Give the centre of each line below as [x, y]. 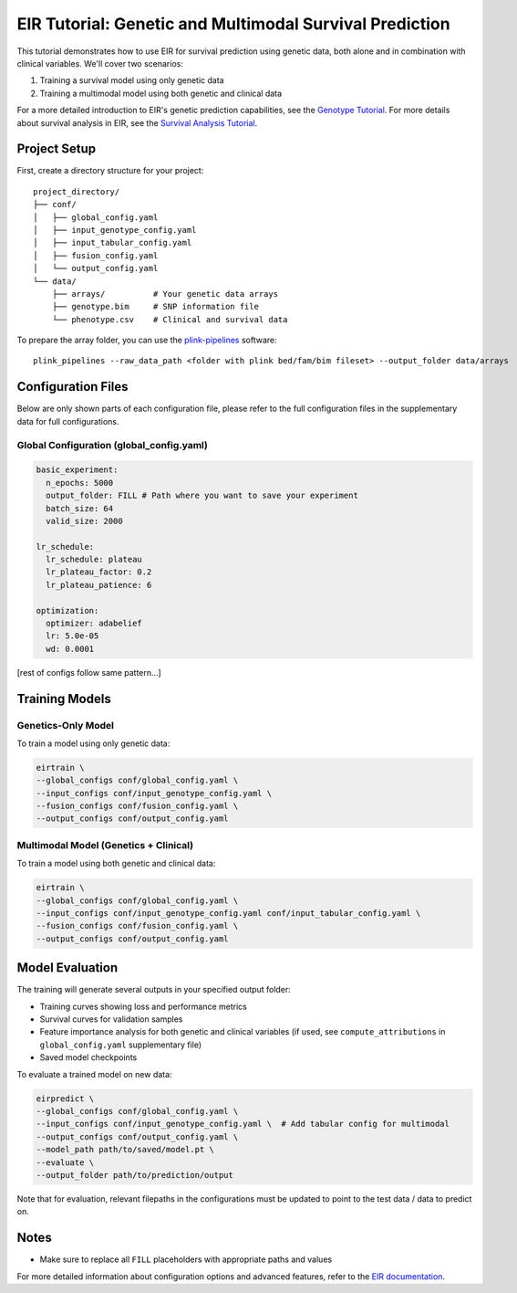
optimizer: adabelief [94, 624]
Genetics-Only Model [65, 725]
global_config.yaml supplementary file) [121, 1045]
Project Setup [57, 149]
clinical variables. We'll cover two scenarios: [100, 63]
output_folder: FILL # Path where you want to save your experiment [202, 496]
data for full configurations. [68, 421]
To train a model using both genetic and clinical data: [116, 864]
